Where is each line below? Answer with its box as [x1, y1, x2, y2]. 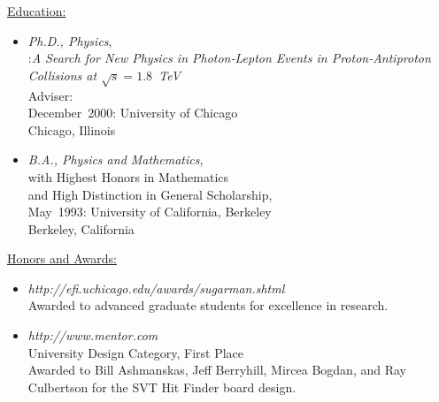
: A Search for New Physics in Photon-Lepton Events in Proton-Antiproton [27, 49, 431, 67]
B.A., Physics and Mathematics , [27, 150, 204, 169]
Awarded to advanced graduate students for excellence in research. [27, 296, 389, 315]
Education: [7, 2, 66, 19]
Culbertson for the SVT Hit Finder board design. [27, 377, 297, 396]
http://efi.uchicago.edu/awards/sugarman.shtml [27, 278, 285, 297]
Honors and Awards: [7, 249, 117, 268]
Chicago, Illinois [27, 120, 116, 139]
